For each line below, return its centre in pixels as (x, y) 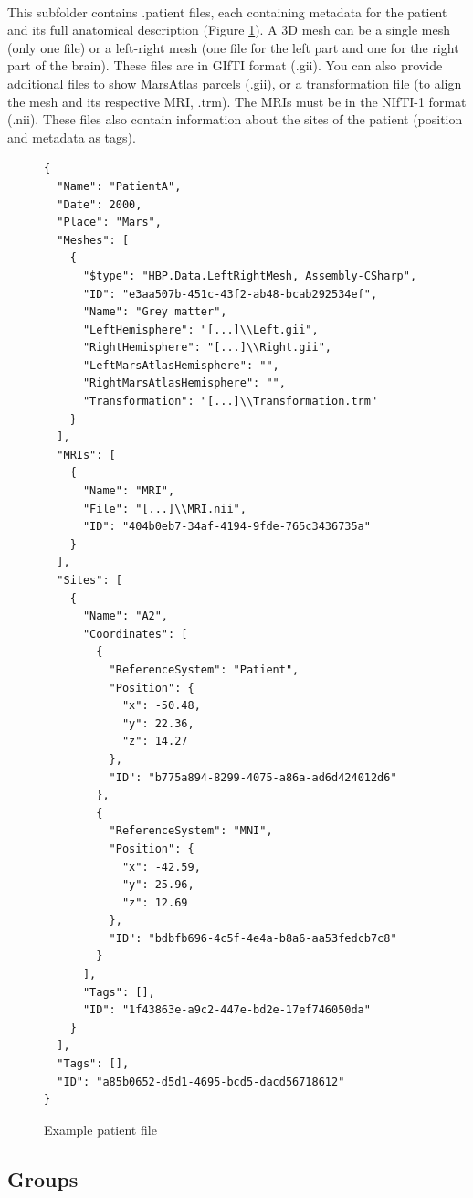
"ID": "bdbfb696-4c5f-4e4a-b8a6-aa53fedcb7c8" (253, 938)
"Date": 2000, (100, 204)
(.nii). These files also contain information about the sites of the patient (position (235, 119)
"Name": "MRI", (129, 491)
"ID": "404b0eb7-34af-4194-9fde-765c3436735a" (226, 527)
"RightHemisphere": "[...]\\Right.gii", (207, 348)
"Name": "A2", (126, 616)
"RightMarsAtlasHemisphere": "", (184, 383)
